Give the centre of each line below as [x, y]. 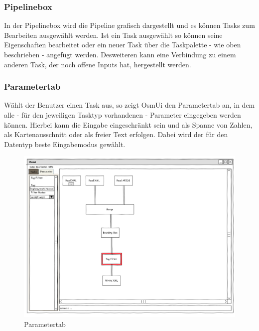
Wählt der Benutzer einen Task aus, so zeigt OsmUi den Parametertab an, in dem [129, 105]
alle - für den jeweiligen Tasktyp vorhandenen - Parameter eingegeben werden [123, 115]
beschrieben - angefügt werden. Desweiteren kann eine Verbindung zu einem [120, 54]
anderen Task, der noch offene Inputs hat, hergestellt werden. [98, 64]
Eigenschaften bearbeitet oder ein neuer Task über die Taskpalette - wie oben [123, 45]
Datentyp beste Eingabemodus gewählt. [65, 144]
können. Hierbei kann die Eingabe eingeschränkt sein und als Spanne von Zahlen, [128, 124]
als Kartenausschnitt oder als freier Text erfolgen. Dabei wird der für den [116, 134]
